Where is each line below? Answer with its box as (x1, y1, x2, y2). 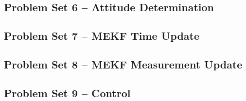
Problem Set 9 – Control (4, 85, 131, 100)
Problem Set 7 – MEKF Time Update (4, 28, 200, 43)
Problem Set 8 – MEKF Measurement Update (4, 56, 243, 71)
